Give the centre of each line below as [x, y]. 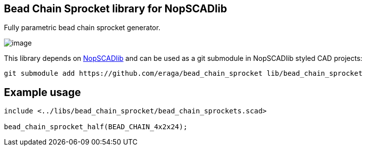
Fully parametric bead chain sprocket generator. [82, 28]
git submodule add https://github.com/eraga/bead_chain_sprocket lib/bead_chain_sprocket [183, 74]
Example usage [43, 92]
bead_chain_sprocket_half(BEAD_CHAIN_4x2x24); [96, 127]
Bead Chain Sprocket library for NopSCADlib [115, 9]
